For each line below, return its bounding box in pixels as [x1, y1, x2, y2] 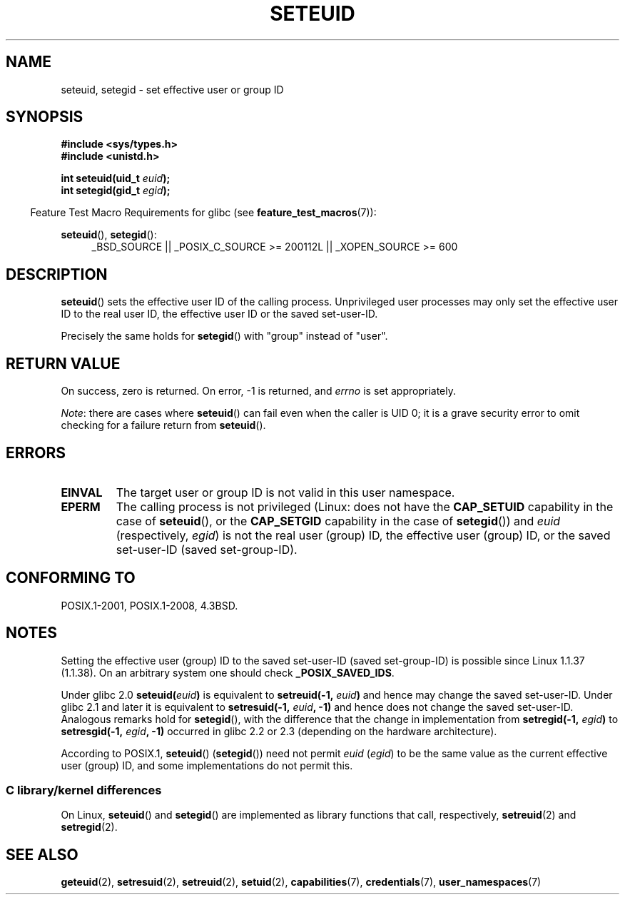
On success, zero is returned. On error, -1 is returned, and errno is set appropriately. [61, 385, 456, 398]
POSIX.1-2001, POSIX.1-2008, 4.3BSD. [61, 599, 238, 612]
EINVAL [61, 485, 103, 500]
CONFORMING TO [6, 569, 136, 587]
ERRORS [6, 443, 66, 462]
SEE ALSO [6, 845, 78, 864]
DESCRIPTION [6, 265, 108, 283]
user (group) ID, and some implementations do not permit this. [61, 759, 353, 772]
